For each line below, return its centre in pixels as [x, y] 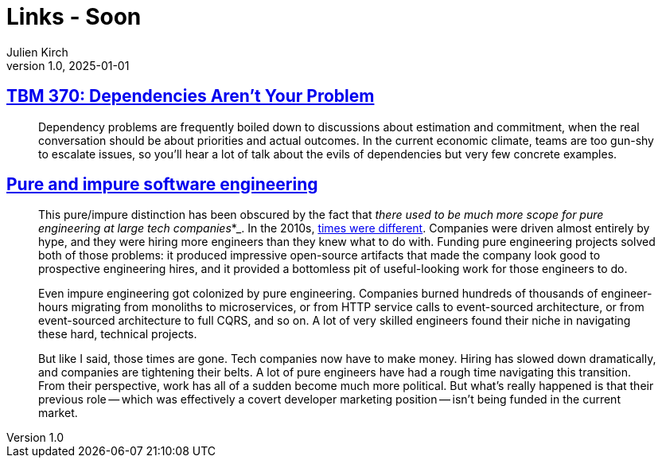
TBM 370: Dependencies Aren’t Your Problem [191, 96]
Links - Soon [74, 17]
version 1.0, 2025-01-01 [68, 65]
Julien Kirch [37, 52]
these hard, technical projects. [118, 334]
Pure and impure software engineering [162, 185]
